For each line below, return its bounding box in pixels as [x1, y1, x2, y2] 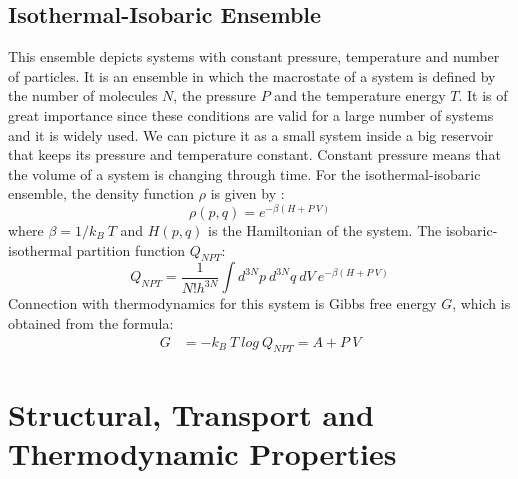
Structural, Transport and [8, 393, 374, 434]
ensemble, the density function [8, 183, 195, 204]
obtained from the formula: [8, 313, 174, 334]
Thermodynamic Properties [8, 432, 397, 473]
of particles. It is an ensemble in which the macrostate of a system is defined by [8, 65, 496, 86]
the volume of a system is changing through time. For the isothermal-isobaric [8, 163, 481, 184]
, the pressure [173, 85, 257, 106]
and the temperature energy [274, 85, 446, 106]
